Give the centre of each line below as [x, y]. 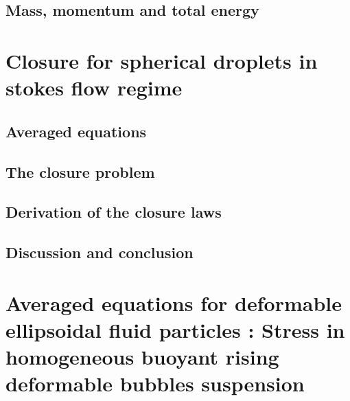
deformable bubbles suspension [155, 383]
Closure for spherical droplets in [162, 60]
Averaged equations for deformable [174, 302]
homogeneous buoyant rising [142, 357]
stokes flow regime [94, 88]
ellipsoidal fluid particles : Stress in [175, 329]
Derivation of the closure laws [114, 212]
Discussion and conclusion [100, 252]
